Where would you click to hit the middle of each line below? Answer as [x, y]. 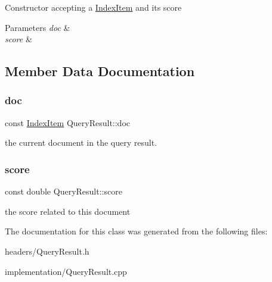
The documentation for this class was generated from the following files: [136, 231]
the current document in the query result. [81, 142]
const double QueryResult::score [64, 191]
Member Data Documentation [100, 71]
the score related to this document [68, 211]
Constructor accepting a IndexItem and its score [93, 7]
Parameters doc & [38, 27]
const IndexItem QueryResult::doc [68, 122]
